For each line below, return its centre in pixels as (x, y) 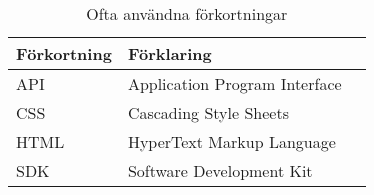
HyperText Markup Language (231, 141)
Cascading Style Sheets (208, 112)
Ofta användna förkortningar (187, 13)
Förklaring (169, 53)
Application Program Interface (234, 83)
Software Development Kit (220, 170)
